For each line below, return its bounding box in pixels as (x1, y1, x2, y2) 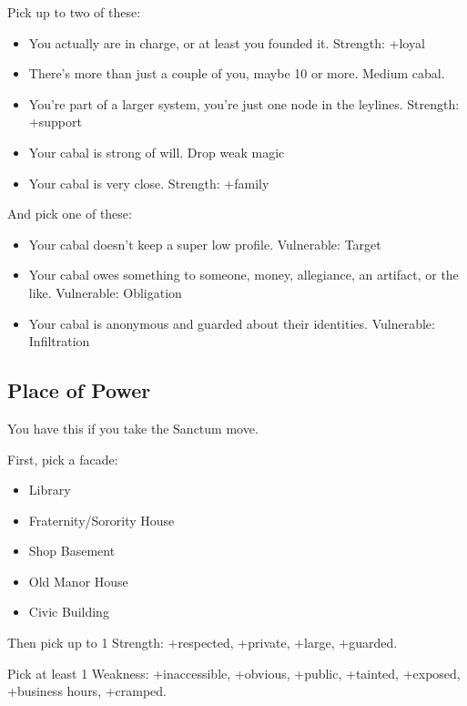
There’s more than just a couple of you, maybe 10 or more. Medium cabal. (28, 64, 445, 83)
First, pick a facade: (7, 449, 118, 468)
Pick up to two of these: (7, 3, 141, 21)
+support (28, 112, 82, 131)
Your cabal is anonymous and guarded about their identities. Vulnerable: (28, 313, 435, 333)
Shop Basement (28, 541, 116, 560)
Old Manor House (28, 571, 128, 590)
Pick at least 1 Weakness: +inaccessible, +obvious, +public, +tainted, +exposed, (7, 663, 461, 682)
